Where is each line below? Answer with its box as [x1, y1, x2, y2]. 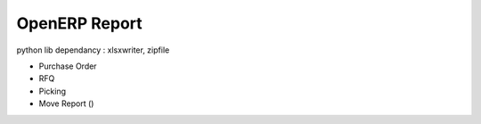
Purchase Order [38, 61, 97, 71]
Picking [38, 86, 67, 96]
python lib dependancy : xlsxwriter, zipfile [16, 45, 170, 55]
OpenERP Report [16, 13, 143, 33]
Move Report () [38, 98, 94, 109]
